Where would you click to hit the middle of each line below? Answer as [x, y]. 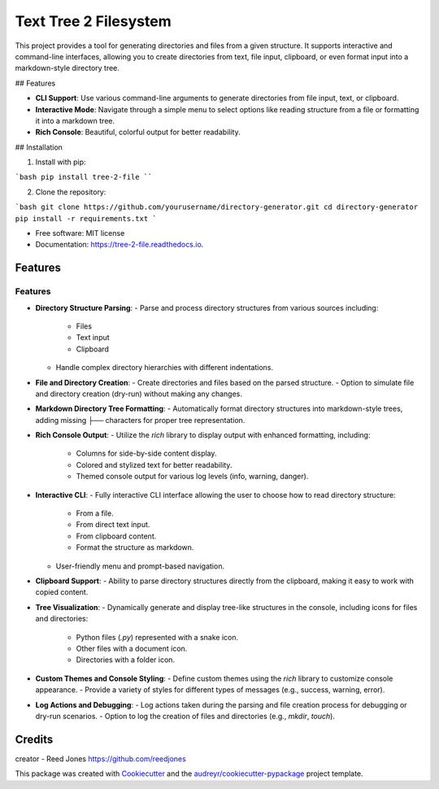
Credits [34, 739]
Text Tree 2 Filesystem [93, 21]
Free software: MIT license [80, 233]
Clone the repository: [71, 192]
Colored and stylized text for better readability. [154, 464]
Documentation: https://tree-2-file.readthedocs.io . [120, 245]
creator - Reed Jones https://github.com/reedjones [100, 758]
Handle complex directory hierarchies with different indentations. [165, 368]
